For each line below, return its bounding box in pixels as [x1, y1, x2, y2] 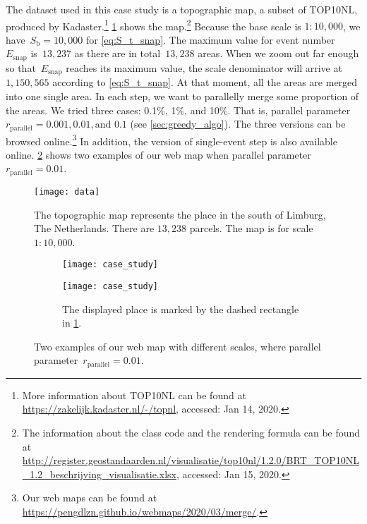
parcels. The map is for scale [189, 221, 313, 236]
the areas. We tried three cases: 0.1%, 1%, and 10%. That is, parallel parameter [6, 102, 351, 117]
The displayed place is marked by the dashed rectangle [62, 301, 299, 316]
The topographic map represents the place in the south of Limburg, [34, 207, 326, 221]
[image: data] [34, 186, 100, 197]
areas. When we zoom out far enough [198, 46, 359, 61]
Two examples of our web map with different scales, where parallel [34, 339, 321, 353]
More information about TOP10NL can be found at [22, 387, 246, 402]
